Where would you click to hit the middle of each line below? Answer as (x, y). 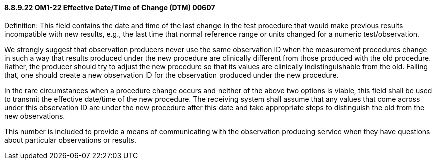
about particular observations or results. (70, 140)
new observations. (35, 116)
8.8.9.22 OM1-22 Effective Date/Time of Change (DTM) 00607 (110, 7)
